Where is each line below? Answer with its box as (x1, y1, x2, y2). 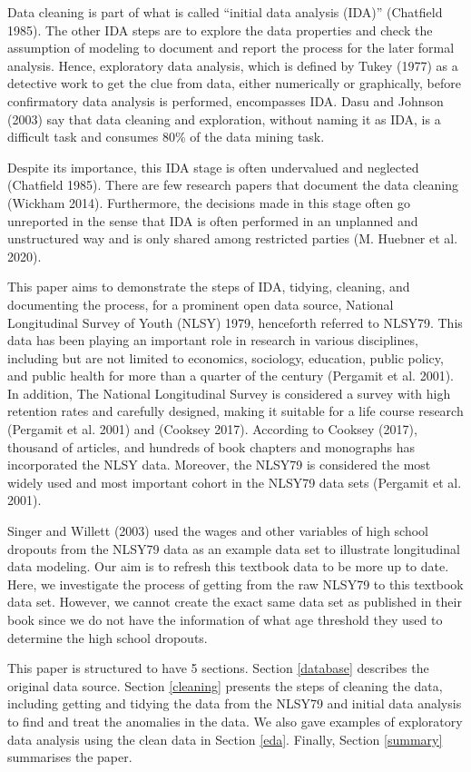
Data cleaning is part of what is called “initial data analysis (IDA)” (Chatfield (7, 3, 443, 21)
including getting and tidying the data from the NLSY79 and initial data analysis (7, 694, 462, 713)
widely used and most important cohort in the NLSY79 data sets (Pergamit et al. (7, 472, 462, 491)
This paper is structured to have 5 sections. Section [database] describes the (7, 658, 429, 678)
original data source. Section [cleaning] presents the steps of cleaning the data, (7, 676, 443, 695)
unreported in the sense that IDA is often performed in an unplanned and (7, 211, 418, 230)
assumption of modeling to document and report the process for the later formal (7, 38, 455, 57)
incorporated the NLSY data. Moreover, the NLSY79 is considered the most (7, 455, 431, 474)
